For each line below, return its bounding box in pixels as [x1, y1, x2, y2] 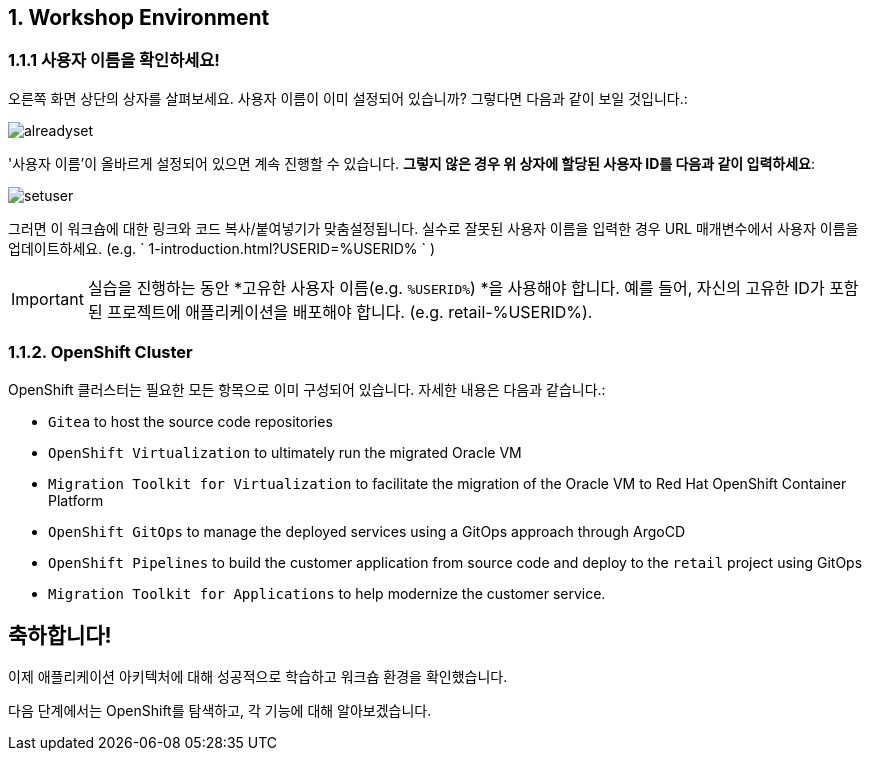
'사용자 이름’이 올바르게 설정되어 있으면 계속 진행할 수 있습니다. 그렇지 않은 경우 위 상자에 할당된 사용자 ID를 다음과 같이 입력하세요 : [8, 154, 815, 172]
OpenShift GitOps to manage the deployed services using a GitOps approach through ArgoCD [48, 522, 686, 540]
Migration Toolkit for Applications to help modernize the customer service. [48, 584, 606, 602]
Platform [48, 491, 104, 509]
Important [11, 288, 84, 309]
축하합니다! [8, 622, 112, 648]
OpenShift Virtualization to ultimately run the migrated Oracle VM [48, 443, 522, 461]
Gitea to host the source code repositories [48, 412, 333, 430]
